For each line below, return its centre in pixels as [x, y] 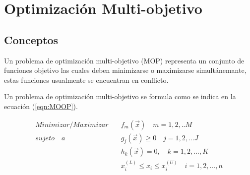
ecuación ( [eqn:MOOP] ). [41, 106]
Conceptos [31, 39]
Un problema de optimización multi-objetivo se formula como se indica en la [120, 96]
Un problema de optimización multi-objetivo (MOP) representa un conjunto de [124, 60]
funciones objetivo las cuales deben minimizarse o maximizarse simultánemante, [125, 70]
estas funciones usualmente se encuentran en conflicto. [86, 80]
